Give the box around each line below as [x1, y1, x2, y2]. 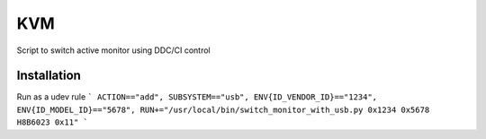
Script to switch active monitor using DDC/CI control [16, 45, 211, 56]
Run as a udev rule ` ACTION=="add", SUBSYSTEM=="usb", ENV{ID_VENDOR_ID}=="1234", [16, 91, 378, 102]
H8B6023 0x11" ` [16, 117, 89, 127]
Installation [16, 68, 81, 83]
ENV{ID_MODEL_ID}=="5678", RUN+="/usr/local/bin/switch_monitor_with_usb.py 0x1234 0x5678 [16, 104, 430, 115]
